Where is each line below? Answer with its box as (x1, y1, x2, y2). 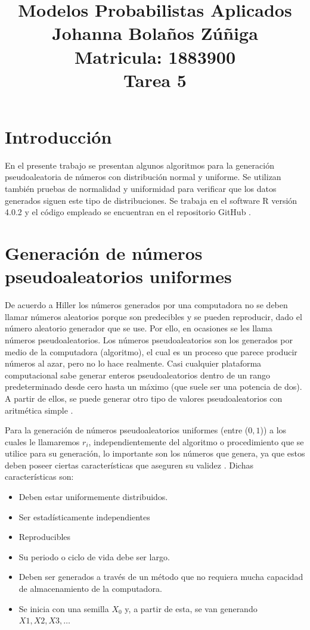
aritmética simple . (5, 404, 73, 416)
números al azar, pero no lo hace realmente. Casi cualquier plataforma (5, 357, 262, 370)
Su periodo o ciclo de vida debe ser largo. (18, 550, 170, 563)
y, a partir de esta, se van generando (125, 602, 258, 615)
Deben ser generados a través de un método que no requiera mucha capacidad (18, 570, 303, 583)
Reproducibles (18, 530, 71, 543)
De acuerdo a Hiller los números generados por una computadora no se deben (5, 299, 288, 311)
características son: (5, 470, 74, 483)
